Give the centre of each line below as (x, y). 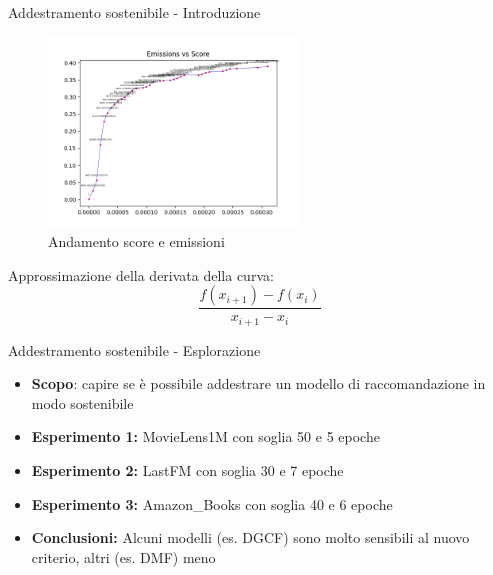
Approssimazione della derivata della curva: (141, 274)
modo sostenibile (82, 402)
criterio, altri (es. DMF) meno (123, 556)
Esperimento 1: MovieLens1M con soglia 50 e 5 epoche (205, 436)
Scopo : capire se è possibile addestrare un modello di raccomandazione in (258, 383)
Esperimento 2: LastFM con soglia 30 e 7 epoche (187, 470)
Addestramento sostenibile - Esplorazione (134, 349)
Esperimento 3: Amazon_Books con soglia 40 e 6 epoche (212, 503)
